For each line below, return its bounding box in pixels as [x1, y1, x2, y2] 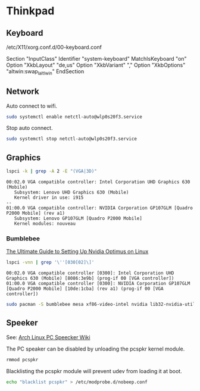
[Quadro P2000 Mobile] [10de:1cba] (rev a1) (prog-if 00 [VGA [6, 286, 164, 292]
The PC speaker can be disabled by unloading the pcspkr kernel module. [6, 345, 185, 352]
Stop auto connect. [6, 124, 53, 132]
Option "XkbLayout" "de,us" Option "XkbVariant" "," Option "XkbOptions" [6, 61, 186, 68]
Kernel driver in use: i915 [14, 195, 84, 201]
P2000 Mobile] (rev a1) [6, 210, 65, 217]
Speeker [6, 318, 38, 328]
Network [6, 86, 40, 96]
